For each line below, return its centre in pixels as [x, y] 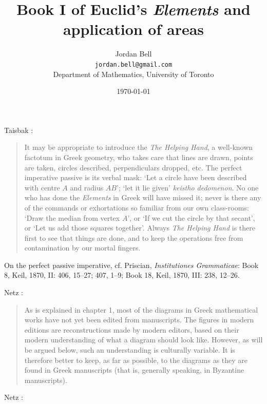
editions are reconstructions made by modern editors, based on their [132, 329]
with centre [42, 187]
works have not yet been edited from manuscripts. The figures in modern [139, 320]
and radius [87, 187]
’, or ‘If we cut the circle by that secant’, [191, 217]
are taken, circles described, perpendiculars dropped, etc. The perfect [133, 167]
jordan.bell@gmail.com [133, 64]
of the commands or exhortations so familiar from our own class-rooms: [137, 207]
